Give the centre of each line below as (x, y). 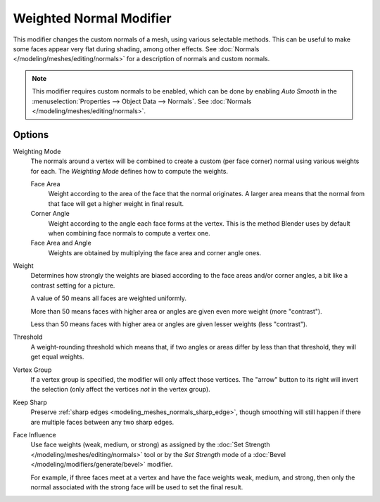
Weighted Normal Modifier (92, 18)
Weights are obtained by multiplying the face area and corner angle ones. (155, 252)
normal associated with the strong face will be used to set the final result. (137, 487)
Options (31, 135)
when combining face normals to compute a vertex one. (129, 233)
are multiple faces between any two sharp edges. (102, 422)
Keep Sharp (30, 402)
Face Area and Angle (61, 243)
